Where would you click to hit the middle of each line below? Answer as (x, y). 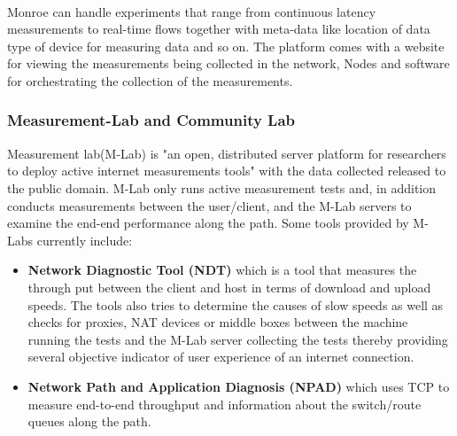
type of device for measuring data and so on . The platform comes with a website (226, 46)
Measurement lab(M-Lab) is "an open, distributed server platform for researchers (227, 153)
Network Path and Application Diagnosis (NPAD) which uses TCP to (239, 386)
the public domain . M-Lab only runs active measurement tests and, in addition (221, 187)
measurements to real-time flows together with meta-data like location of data (219, 29)
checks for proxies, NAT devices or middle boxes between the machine (218, 322)
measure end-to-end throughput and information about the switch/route (225, 404)
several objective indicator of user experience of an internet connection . (221, 357)
